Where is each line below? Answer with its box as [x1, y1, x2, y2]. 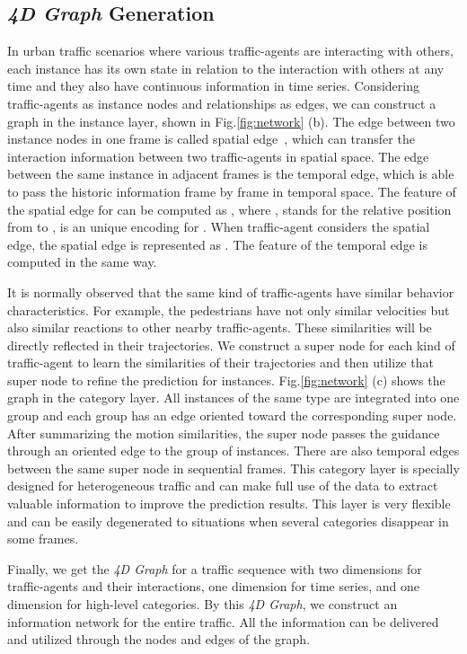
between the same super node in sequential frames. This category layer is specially [7, 458, 460, 477]
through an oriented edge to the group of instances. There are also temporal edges [7, 441, 460, 460]
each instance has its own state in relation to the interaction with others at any [7, 58, 445, 77]
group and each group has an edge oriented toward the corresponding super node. [7, 406, 457, 425]
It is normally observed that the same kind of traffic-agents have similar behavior [7, 282, 454, 301]
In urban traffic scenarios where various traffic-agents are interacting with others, [7, 41, 454, 60]
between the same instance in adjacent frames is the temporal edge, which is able [7, 164, 454, 183]
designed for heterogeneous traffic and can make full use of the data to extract [7, 476, 438, 495]
